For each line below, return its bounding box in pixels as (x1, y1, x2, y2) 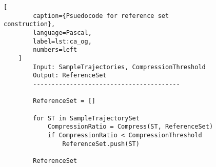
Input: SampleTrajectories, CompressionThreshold (33, 63, 206, 71)
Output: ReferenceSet (33, 72, 107, 79)
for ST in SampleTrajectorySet (33, 114, 140, 122)
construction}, (4, 20, 55, 28)
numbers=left (33, 46, 77, 54)
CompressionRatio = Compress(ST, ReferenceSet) (47, 123, 213, 131)
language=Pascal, (33, 29, 92, 36)
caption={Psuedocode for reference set (33, 12, 169, 19)
